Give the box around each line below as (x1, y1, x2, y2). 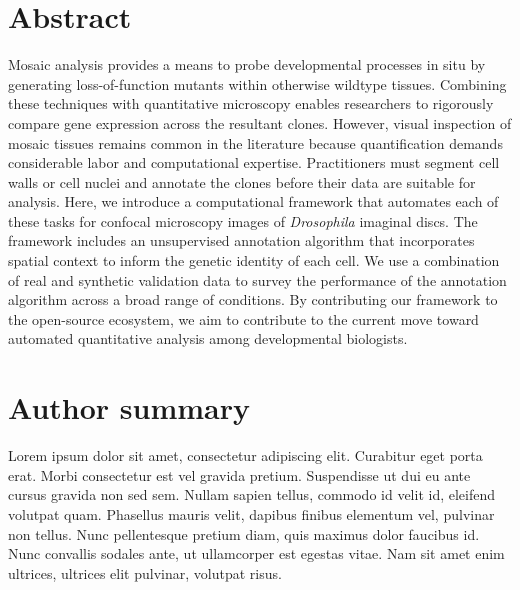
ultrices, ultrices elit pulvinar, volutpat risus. (8, 562, 282, 583)
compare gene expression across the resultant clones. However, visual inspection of (8, 112, 512, 133)
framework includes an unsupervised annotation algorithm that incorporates (8, 230, 475, 251)
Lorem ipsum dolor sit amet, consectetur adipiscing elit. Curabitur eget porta (8, 445, 483, 466)
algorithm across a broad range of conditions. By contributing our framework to (8, 289, 498, 310)
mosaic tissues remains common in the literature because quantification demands (8, 132, 503, 153)
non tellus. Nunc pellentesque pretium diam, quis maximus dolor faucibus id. (8, 523, 480, 544)
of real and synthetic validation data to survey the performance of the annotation (8, 269, 507, 290)
